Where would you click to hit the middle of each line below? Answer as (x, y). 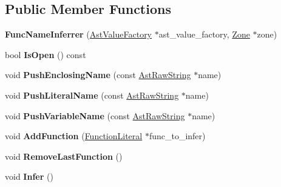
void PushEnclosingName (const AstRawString (98, 75)
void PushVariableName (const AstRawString (95, 115)
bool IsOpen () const (46, 54)
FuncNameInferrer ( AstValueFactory (79, 34)
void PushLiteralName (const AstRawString (92, 95)
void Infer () (29, 176)
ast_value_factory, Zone (204, 34)
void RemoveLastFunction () (64, 156)
